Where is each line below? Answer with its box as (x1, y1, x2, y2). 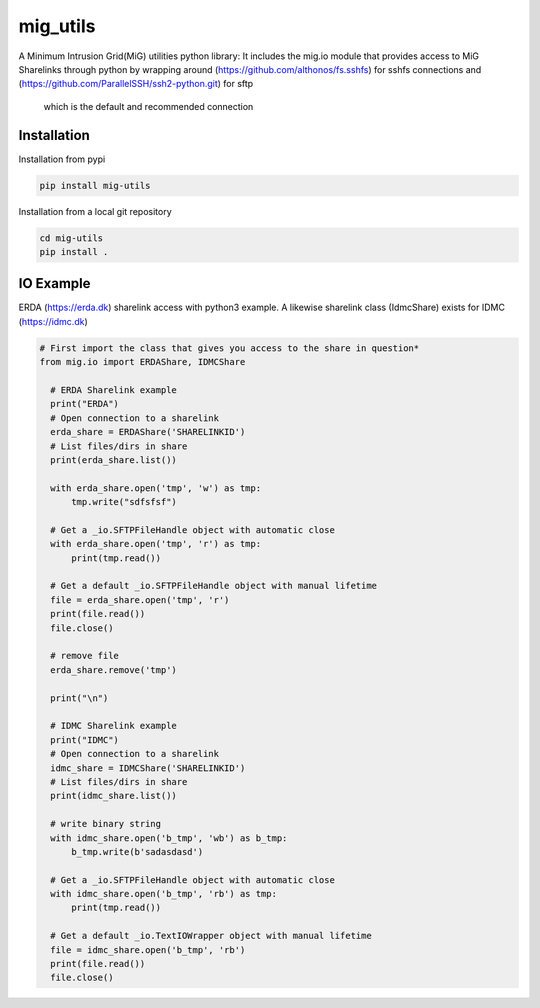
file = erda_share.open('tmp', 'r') (50, 594, 230, 605)
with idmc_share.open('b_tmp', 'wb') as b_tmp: (50, 832, 288, 844)
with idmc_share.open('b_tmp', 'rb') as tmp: (50, 888, 277, 900)
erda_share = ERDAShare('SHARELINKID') (50, 426, 246, 438)
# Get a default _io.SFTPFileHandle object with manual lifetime (50, 580, 378, 592)
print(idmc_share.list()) (50, 790, 177, 802)
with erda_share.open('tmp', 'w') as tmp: (50, 482, 262, 494)
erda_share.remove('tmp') (50, 664, 177, 675)
